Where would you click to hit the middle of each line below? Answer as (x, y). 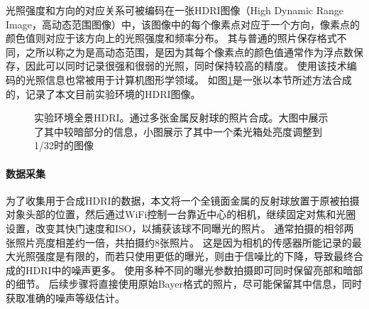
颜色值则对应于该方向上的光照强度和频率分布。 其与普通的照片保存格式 (171, 38)
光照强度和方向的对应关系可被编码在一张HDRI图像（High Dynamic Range (175, 10)
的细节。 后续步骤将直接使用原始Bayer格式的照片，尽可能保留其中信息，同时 (184, 284)
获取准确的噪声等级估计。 (65, 297)
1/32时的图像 (64, 145)
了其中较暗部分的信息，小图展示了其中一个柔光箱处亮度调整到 (178, 131)
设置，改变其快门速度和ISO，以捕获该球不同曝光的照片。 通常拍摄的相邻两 (180, 228)
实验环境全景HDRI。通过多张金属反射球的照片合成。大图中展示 (181, 118)
